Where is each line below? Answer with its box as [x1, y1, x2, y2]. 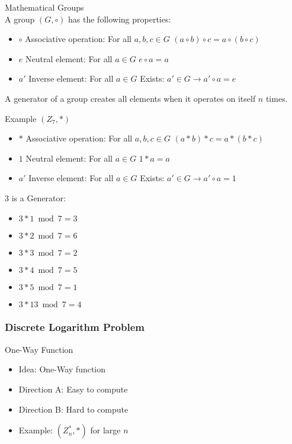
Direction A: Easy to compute [18, 382, 128, 395]
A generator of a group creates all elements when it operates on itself [5, 92, 256, 104]
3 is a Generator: [5, 191, 66, 204]
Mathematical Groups [5, 1, 84, 13]
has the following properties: [68, 12, 171, 25]
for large [90, 424, 121, 436]
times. [265, 92, 288, 104]
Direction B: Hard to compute [18, 403, 129, 415]
